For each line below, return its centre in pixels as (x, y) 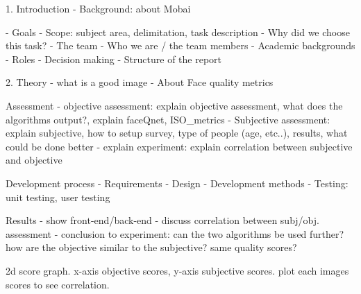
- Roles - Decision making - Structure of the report (114, 59)
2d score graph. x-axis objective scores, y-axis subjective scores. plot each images (177, 270)
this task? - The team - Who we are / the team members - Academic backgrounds (180, 45)
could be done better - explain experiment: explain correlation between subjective (179, 146)
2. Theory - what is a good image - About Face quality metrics (140, 82)
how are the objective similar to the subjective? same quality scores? (151, 247)
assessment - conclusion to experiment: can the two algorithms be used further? (175, 233)
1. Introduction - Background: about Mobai (98, 8)
